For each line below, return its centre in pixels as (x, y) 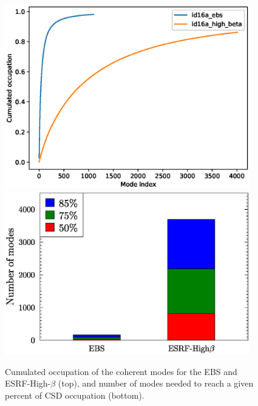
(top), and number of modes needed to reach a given (156, 383)
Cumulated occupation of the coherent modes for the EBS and (121, 371)
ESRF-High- (28, 383)
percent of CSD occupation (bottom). (75, 395)
